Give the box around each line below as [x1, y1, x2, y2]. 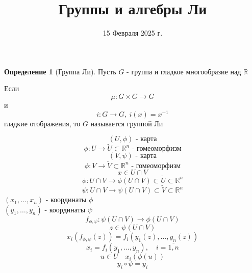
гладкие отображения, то [4, 118, 81, 128]
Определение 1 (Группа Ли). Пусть [4, 66, 116, 76]
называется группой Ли [90, 118, 163, 128]
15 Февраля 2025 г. [103, 28, 163, 38]
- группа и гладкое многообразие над [127, 66, 241, 76]
